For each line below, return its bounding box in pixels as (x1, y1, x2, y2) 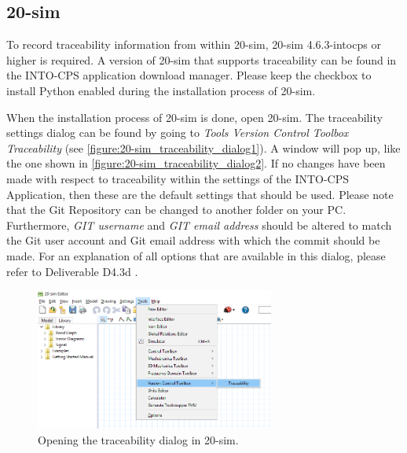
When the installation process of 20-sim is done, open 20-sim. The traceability (6, 109, 383, 125)
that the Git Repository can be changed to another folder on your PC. (6, 201, 346, 218)
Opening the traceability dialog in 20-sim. (38, 431, 239, 447)
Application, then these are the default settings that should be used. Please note (6, 186, 394, 202)
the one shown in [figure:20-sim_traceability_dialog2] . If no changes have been (6, 155, 386, 171)
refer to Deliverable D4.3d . (6, 263, 138, 279)
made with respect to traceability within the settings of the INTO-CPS (6, 170, 350, 186)
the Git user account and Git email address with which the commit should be (6, 232, 380, 249)
